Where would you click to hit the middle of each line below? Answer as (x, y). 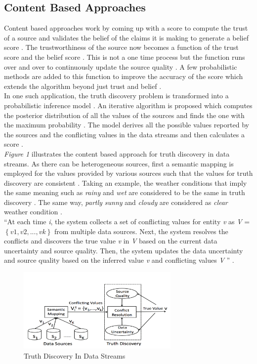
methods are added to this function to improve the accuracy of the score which (124, 76)
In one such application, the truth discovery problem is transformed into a (116, 96)
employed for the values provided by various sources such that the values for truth (128, 173)
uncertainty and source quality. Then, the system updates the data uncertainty (124, 250)
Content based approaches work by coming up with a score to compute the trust (126, 28)
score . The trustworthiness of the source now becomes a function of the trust (121, 47)
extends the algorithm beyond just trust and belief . (83, 86)
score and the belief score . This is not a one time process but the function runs (125, 57)
